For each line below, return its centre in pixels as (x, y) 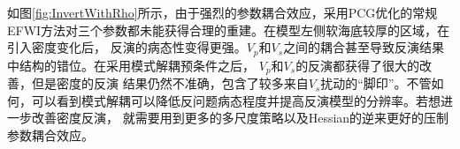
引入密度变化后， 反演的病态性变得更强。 (127, 47)
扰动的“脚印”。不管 (376, 83)
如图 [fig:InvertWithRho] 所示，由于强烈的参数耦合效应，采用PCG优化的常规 (222, 12)
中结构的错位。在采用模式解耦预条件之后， (131, 65)
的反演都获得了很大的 (358, 65)
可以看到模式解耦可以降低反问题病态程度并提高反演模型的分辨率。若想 (236, 100)
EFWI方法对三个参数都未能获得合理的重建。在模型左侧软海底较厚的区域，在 (229, 30)
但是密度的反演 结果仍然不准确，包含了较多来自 (170, 83)
